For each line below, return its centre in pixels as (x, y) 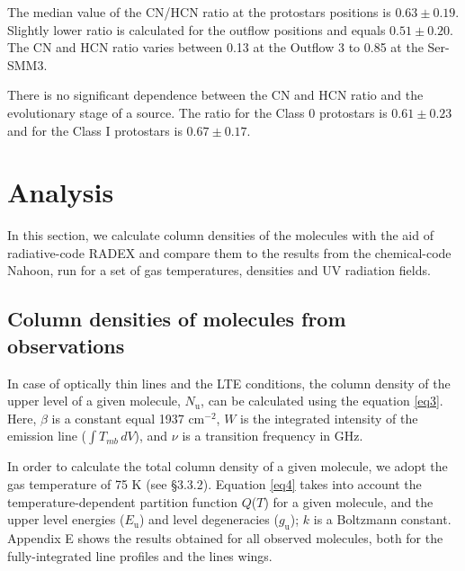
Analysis (61, 192)
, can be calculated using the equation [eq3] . (322, 401)
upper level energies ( (66, 519)
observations (66, 345)
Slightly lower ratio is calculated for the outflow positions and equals (197, 29)
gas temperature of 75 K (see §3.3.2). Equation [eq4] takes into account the (215, 484)
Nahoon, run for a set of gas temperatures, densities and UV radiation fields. (219, 270)
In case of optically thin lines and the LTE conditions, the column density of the (229, 383)
